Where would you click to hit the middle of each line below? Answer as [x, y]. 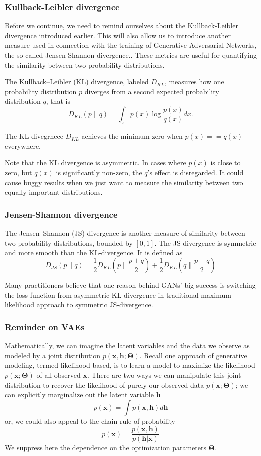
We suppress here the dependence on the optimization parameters [105, 448]
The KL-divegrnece [34, 136]
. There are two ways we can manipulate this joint [164, 375]
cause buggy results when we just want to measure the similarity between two [124, 182]
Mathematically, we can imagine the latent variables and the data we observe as [127, 346]
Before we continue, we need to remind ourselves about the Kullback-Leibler [121, 25]
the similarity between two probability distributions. [85, 64]
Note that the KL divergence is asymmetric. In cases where [95, 162]
